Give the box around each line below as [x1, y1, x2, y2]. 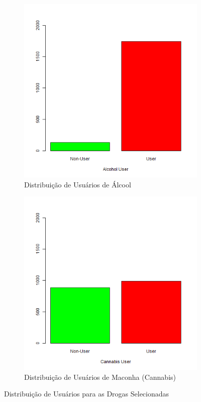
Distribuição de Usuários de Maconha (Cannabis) [24, 371, 176, 382]
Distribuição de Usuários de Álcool [24, 179, 131, 189]
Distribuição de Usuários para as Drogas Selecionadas [4, 388, 169, 399]
